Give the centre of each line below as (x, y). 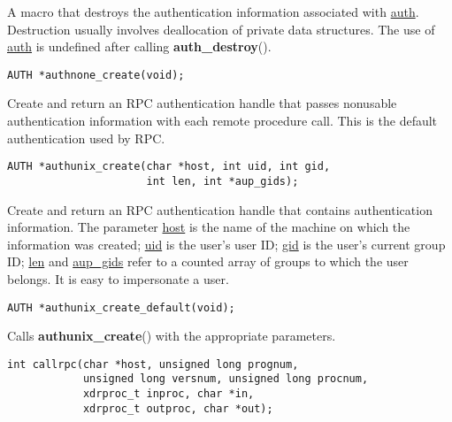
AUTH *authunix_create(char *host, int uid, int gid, (169, 167)
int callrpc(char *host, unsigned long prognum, (153, 364)
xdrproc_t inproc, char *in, (169, 394)
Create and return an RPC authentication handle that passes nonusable (202, 103)
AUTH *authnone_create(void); (96, 75)
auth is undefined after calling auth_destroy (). (139, 46)
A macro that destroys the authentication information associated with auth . (213, 12)
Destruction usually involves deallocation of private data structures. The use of (221, 29)
